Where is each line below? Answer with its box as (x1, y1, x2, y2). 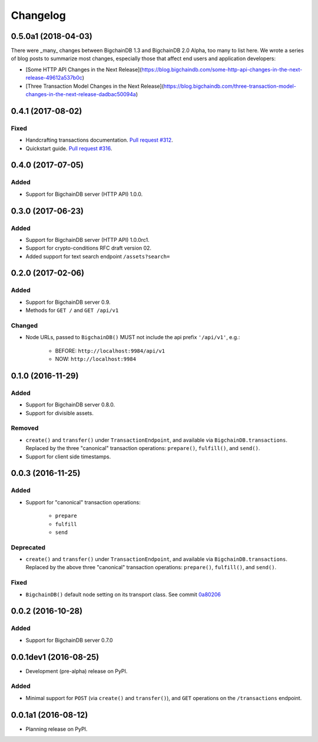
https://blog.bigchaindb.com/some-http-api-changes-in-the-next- (141, 65, 303, 73)
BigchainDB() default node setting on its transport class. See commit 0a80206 (25, 590, 221, 598)
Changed (11, 321, 38, 330)
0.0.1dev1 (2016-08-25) (11, 652, 100, 662)
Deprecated (11, 543, 46, 551)
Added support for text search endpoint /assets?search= (25, 252, 170, 260)
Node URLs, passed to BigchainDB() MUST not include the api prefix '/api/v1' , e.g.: (25, 334, 240, 341)
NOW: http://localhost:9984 (55, 356, 137, 363)
